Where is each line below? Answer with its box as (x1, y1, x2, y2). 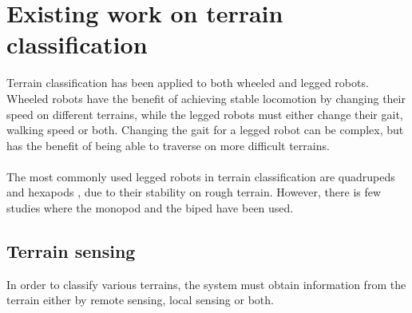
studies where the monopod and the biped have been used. (6, 200, 294, 216)
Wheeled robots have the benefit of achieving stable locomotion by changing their (6, 89, 406, 106)
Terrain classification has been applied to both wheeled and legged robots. (6, 74, 369, 91)
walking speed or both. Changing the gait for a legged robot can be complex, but (6, 121, 404, 138)
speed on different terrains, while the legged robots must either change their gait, (6, 105, 403, 122)
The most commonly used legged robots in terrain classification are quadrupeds (6, 168, 395, 184)
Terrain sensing (6, 239, 136, 263)
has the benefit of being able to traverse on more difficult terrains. (6, 137, 330, 153)
